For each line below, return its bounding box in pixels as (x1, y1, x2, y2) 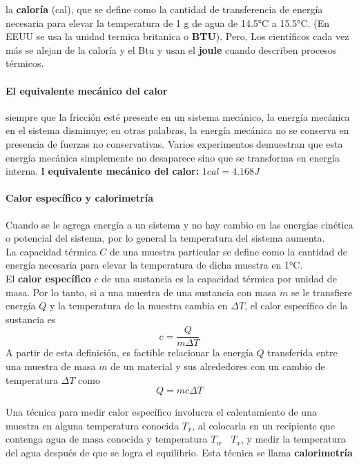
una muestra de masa (6, 358, 96, 373)
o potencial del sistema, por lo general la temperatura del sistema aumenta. (6, 231, 325, 245)
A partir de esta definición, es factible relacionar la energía (6, 345, 253, 360)
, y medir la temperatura (241, 432, 346, 446)
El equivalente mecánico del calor (6, 83, 168, 97)
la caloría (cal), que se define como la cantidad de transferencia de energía (6, 2, 323, 16)
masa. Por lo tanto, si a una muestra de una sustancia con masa (6, 284, 277, 299)
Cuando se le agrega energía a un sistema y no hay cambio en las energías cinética (6, 217, 353, 231)
